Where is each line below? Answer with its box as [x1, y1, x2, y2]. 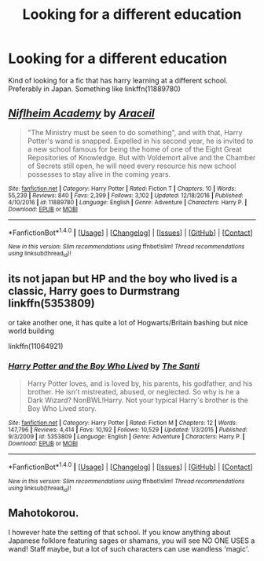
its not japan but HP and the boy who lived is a [8, 273, 238, 286]
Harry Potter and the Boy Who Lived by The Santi [8, 361, 200, 372]
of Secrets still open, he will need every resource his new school [27, 161, 236, 170]
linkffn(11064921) [8, 341, 64, 350]
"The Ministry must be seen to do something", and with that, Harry [27, 127, 243, 137]
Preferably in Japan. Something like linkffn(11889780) [8, 84, 181, 93]
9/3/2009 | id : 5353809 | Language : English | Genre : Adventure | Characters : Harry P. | [8, 432, 245, 441]
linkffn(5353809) [8, 297, 96, 310]
